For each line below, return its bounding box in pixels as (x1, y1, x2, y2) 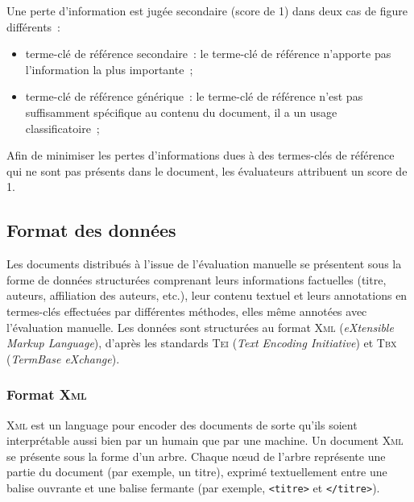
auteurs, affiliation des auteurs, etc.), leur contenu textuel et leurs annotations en (6, 287, 408, 304)
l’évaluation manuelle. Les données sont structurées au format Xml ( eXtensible (6, 318, 394, 335)
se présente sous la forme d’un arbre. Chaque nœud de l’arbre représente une (6, 447, 386, 464)
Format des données (6, 218, 176, 243)
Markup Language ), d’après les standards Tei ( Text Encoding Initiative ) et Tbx (6, 334, 397, 351)
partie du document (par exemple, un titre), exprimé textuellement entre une (6, 463, 387, 480)
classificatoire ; (25, 119, 100, 136)
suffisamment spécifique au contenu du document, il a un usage (25, 103, 337, 120)
